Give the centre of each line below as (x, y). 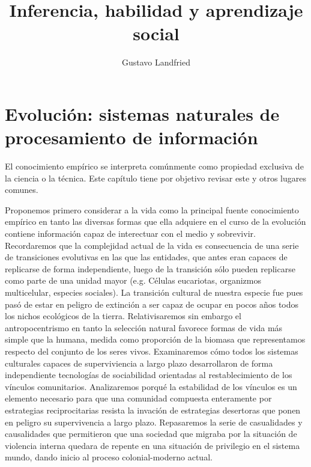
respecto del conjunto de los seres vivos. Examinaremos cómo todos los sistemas (152, 351)
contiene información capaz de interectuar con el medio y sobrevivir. (130, 233)
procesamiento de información (131, 137)
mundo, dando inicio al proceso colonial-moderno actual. (109, 457)
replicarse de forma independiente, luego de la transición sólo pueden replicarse (150, 268)
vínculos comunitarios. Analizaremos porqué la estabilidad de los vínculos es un (151, 386)
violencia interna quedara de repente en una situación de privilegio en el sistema (152, 445)
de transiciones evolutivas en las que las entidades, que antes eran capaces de (146, 257)
